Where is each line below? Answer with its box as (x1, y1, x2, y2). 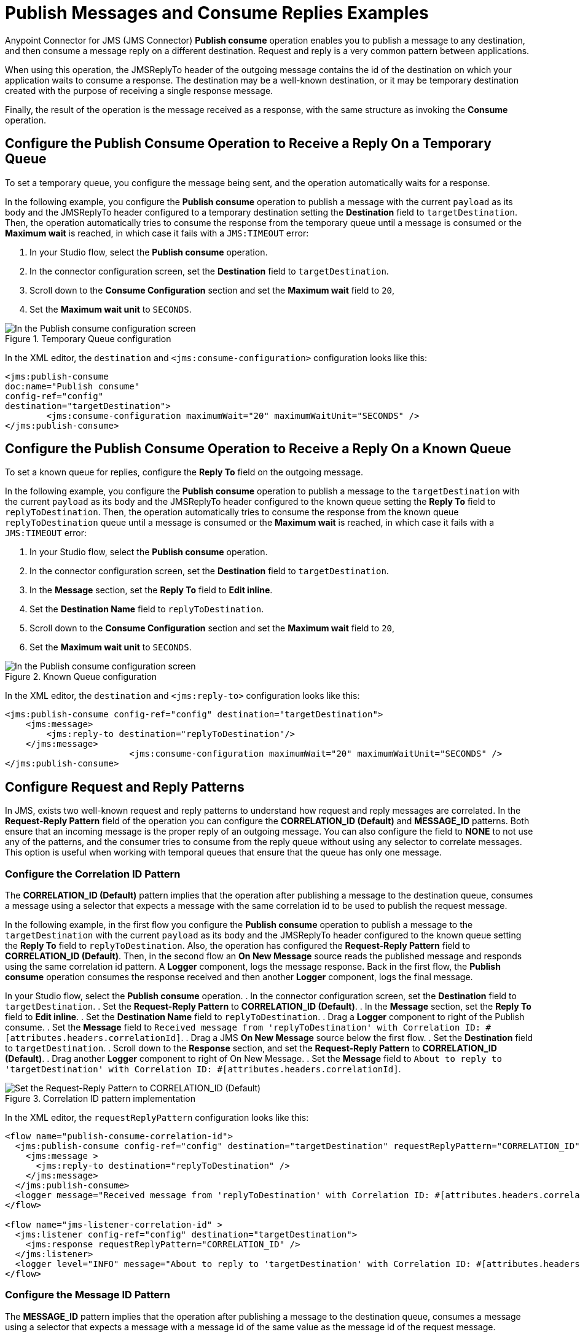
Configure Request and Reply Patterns (5, 779, 245, 795)
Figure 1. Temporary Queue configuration (5, 333, 171, 344)
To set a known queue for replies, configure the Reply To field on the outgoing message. (5, 467, 363, 478)
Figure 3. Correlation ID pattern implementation (5, 1093, 195, 1104)
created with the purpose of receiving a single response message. (5, 85, 273, 96)
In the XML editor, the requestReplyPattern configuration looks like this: (5, 1112, 309, 1123)
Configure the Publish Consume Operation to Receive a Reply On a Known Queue (5, 441, 511, 457)
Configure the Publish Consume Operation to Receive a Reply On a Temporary (5, 136, 492, 152)
